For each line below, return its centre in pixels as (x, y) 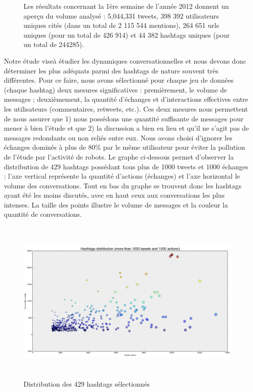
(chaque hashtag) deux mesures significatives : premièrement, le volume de (115, 89)
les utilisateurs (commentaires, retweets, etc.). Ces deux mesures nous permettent (126, 108)
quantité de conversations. (43, 214)
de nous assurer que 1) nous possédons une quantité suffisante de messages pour (124, 118)
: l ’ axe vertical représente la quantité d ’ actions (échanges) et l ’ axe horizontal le (122, 176)
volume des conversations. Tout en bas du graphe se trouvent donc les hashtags (123, 185)
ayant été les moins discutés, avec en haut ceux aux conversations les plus (114, 195)
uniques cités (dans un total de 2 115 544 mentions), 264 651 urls (121, 25)
